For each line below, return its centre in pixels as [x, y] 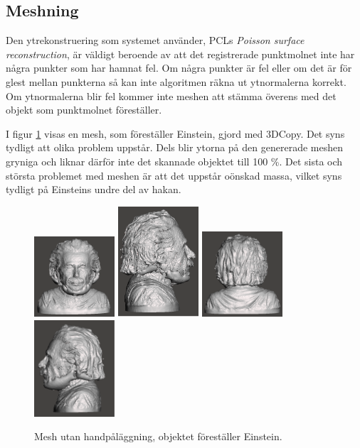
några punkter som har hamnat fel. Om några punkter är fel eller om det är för [179, 68]
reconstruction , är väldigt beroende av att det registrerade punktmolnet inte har [180, 54]
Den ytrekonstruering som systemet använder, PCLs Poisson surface [155, 40]
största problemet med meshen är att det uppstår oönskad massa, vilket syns [174, 175]
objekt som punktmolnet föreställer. [84, 110]
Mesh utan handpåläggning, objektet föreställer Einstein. [158, 436]
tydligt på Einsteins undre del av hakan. [94, 189]
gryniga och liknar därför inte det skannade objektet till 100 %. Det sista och [174, 161]
